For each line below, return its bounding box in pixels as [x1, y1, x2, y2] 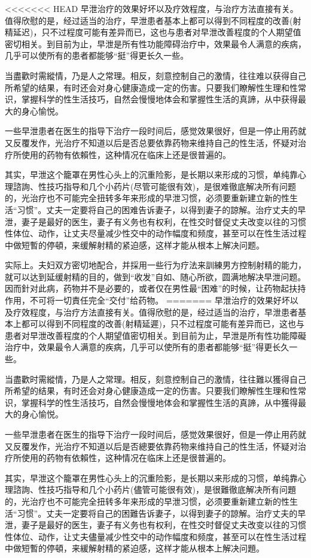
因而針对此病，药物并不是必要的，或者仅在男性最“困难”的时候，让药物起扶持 [5, 282, 306, 295]
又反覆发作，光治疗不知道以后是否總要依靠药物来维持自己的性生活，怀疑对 [5, 439, 298, 452]
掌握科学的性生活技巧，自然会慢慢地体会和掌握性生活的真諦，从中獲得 [21, 396, 298, 408]
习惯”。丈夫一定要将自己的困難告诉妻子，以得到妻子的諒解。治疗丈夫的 [17, 507, 298, 519]
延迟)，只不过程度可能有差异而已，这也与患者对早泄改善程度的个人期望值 [13, 26, 301, 38]
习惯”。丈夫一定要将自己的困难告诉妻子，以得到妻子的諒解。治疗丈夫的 [17, 203, 298, 216]
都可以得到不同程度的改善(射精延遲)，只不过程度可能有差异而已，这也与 [21, 317, 304, 330]
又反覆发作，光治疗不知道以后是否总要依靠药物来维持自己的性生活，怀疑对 [5, 136, 298, 148]
